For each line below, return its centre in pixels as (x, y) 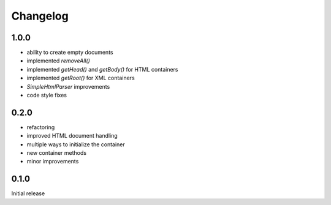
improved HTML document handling (72, 136)
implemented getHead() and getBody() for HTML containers (102, 69)
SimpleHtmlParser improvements (68, 86)
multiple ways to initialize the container (76, 144)
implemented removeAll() (58, 61)
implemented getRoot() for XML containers (81, 78)
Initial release (28, 193)
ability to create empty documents (70, 53)
